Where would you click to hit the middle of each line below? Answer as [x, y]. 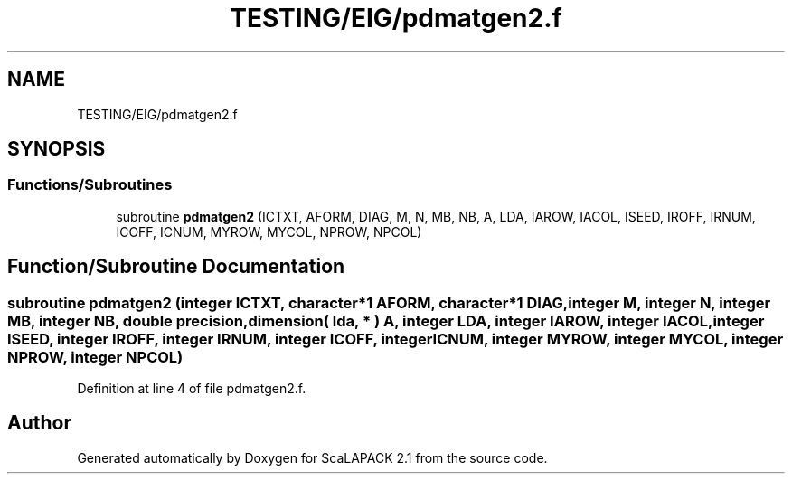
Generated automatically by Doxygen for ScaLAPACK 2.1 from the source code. [312, 457]
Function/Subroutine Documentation [176, 267]
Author [39, 423]
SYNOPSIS [57, 149]
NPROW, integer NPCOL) [95, 357]
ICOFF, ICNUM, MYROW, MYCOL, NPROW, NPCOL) [269, 231]
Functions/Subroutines [90, 185]
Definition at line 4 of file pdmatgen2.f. [192, 389]
